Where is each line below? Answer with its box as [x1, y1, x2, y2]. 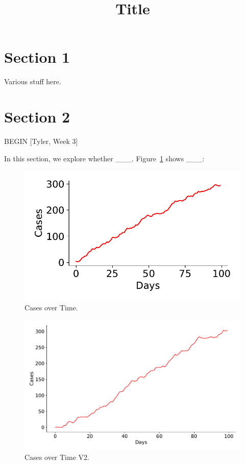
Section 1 [4, 46, 70, 67]
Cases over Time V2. [24, 451, 89, 462]
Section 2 [4, 106, 70, 127]
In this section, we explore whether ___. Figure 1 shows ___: [4, 153, 205, 163]
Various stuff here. [4, 76, 61, 87]
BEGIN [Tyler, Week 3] [4, 136, 78, 146]
